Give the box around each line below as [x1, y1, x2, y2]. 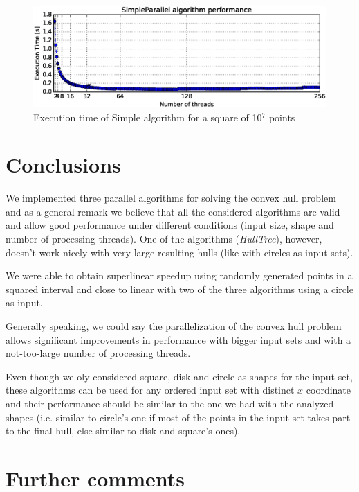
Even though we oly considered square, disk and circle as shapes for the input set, [6, 369, 353, 383]
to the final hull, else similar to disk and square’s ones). [6, 423, 241, 438]
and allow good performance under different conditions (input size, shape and [6, 218, 334, 232]
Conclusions [6, 150, 121, 179]
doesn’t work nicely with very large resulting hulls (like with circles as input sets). [6, 245, 353, 259]
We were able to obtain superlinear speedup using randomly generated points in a [6, 268, 353, 283]
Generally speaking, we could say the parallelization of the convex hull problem [6, 319, 342, 333]
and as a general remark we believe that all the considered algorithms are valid [6, 204, 340, 218]
